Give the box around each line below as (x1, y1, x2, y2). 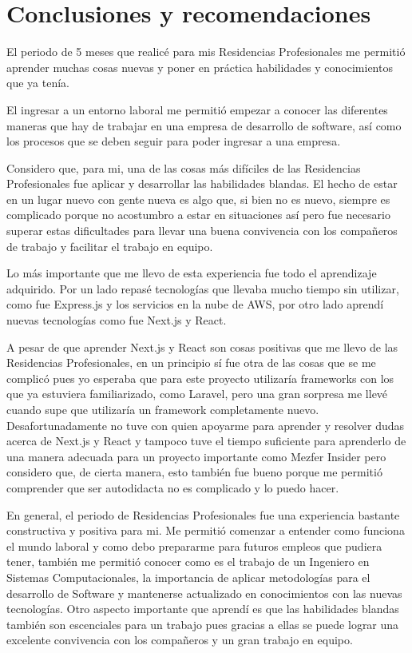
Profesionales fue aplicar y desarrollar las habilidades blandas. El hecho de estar (6, 175, 398, 192)
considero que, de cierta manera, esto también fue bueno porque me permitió (6, 464, 382, 480)
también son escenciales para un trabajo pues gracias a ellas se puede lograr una (6, 615, 399, 632)
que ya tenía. (6, 74, 69, 91)
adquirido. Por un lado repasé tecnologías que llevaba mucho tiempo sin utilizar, (6, 280, 399, 297)
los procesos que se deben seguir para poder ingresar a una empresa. (6, 133, 341, 149)
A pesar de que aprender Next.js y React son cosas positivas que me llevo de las (6, 338, 398, 355)
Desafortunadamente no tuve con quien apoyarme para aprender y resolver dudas (6, 416, 405, 433)
